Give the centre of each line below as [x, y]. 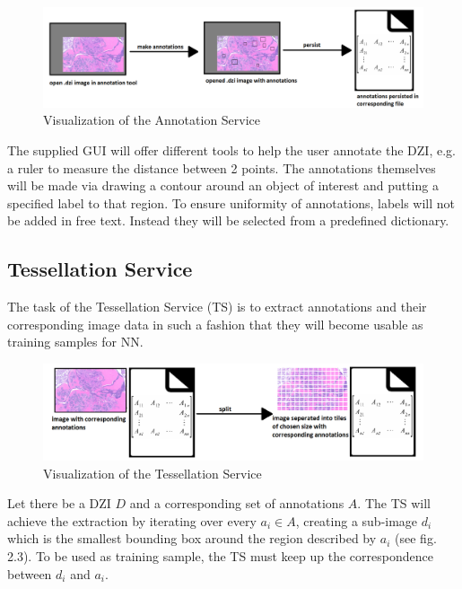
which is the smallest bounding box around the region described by [192, 538]
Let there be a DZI [59, 503]
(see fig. [416, 538]
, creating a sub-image [357, 520]
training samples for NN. [75, 342]
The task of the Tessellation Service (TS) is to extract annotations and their [217, 307]
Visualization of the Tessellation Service [153, 473]
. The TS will [394, 503]
